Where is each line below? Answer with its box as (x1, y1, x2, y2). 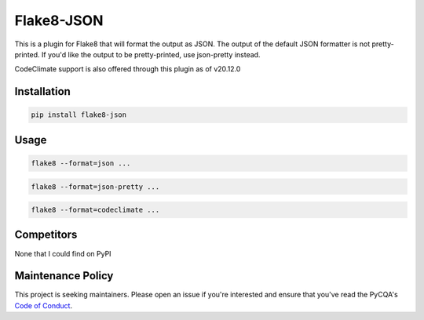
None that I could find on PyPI (14, 249, 111, 258)
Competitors (14, 228, 78, 242)
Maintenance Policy (14, 269, 114, 282)
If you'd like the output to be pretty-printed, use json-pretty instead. (41, 49, 261, 59)
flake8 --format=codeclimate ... (31, 205, 160, 215)
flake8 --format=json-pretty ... (31, 182, 160, 191)
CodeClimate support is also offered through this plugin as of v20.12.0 (14, 64, 241, 74)
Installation (14, 85, 71, 98)
